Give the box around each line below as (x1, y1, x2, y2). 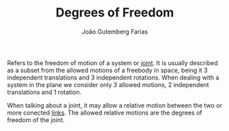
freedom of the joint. (7, 115, 65, 124)
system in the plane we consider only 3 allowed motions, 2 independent (7, 80, 210, 88)
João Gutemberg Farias (81, 27, 148, 36)
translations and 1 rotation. (7, 88, 82, 96)
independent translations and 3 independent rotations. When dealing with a (7, 73, 219, 82)
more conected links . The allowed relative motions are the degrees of (7, 108, 203, 117)
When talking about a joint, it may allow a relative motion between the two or (7, 101, 222, 109)
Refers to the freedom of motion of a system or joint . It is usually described (7, 58, 218, 67)
